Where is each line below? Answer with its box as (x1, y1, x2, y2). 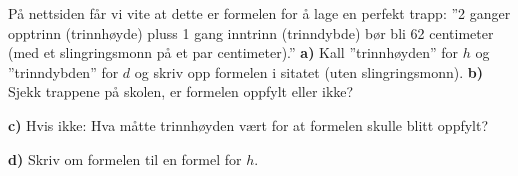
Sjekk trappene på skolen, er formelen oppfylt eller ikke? (8, 81, 354, 102)
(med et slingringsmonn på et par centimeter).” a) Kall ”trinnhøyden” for (8, 42, 459, 63)
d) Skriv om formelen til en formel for (8, 148, 242, 169)
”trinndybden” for (8, 61, 119, 82)
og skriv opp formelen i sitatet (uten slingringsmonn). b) (134, 61, 483, 82)
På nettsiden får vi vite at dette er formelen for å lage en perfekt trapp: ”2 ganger (8, 3, 511, 23)
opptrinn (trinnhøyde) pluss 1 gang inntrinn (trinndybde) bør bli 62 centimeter (8, 22, 494, 43)
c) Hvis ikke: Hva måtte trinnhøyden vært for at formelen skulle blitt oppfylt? (8, 114, 489, 135)
